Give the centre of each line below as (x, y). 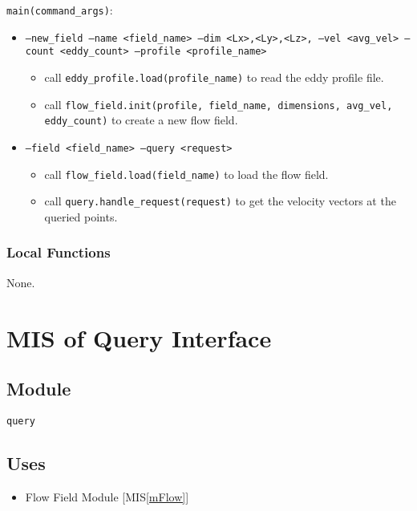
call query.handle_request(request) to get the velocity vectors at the (220, 201)
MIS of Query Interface (139, 337)
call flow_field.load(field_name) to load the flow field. (186, 174)
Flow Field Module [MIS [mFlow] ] (107, 496)
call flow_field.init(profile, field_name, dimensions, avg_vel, (219, 104)
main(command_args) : (60, 10)
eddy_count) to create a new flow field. (141, 120)
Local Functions (59, 252)
